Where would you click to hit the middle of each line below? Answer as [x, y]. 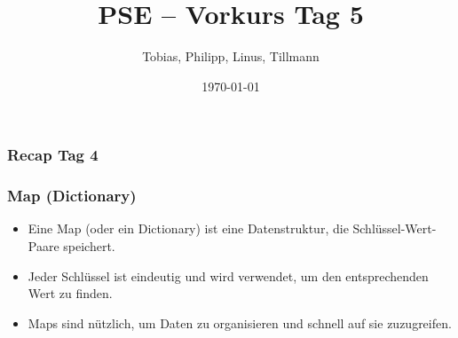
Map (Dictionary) [72, 196]
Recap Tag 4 [53, 155]
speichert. [89, 246]
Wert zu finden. [70, 293]
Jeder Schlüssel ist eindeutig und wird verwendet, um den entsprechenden [228, 275]
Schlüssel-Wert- [395, 228]
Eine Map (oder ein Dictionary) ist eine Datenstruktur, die [188, 228]
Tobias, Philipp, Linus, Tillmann [231, 56]
